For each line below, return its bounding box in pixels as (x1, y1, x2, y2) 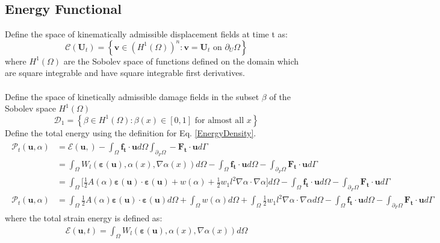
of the (269, 90, 291, 103)
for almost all (194, 116, 244, 125)
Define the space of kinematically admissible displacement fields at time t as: (5, 28, 288, 40)
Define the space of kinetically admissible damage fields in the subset (5, 90, 259, 103)
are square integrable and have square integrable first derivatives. (5, 66, 245, 79)
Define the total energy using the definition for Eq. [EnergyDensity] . (5, 126, 256, 139)
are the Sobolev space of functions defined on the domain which (63, 54, 299, 67)
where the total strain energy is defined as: (5, 212, 163, 224)
